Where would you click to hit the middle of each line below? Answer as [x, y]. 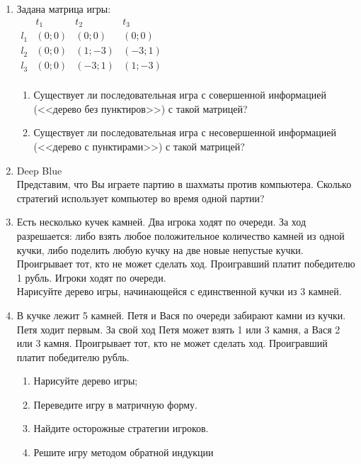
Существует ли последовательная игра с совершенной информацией [180, 95]
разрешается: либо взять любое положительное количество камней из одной [180, 235]
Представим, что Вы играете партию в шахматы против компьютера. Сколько [184, 184]
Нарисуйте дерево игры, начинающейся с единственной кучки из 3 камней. [179, 291]
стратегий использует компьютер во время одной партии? [141, 198]
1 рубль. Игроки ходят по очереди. [91, 277]
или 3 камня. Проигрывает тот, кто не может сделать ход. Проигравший [172, 343]
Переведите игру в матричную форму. [115, 404]
